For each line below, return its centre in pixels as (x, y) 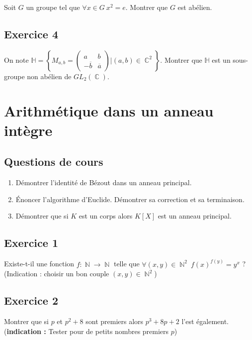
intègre (28, 130)
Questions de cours (54, 162)
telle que (126, 264)
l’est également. (205, 321)
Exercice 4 (31, 34)
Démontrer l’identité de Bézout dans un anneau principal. (104, 182)
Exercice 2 (31, 300)
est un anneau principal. (195, 216)
